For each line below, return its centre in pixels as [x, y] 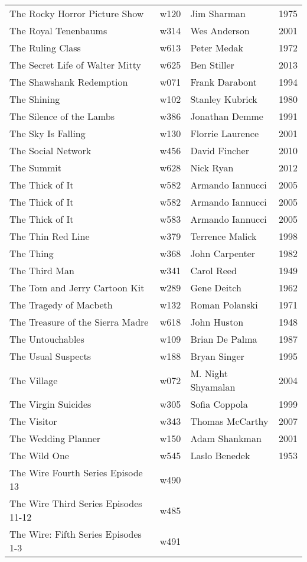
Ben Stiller [212, 65]
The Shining [35, 99]
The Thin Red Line [50, 236]
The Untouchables [47, 339]
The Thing [32, 253]
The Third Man [42, 270]
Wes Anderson [220, 30]
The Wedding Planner [55, 438]
